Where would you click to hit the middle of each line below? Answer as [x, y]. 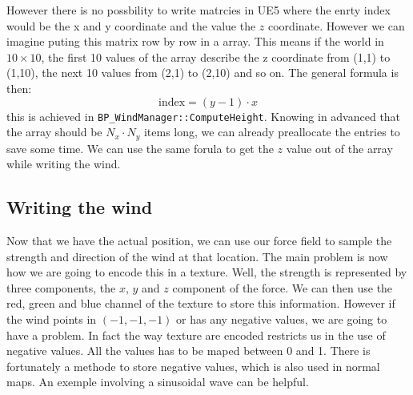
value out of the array [339, 148]
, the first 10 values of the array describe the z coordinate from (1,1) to [216, 56]
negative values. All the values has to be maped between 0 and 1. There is [188, 351]
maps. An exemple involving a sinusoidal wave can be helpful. [158, 382]
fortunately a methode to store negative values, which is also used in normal [193, 366]
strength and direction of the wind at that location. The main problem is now [197, 256]
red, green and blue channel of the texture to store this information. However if [201, 303]
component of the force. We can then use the [283, 287]
